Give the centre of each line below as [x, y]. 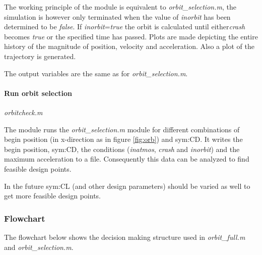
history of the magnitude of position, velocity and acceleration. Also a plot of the [129, 46]
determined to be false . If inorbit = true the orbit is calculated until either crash [125, 27]
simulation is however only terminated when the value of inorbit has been [117, 16]
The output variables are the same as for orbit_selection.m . [96, 73]
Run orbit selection [38, 93]
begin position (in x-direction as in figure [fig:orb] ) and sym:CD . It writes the [123, 139]
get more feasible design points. [52, 196]
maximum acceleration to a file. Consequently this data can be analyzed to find [127, 159]
